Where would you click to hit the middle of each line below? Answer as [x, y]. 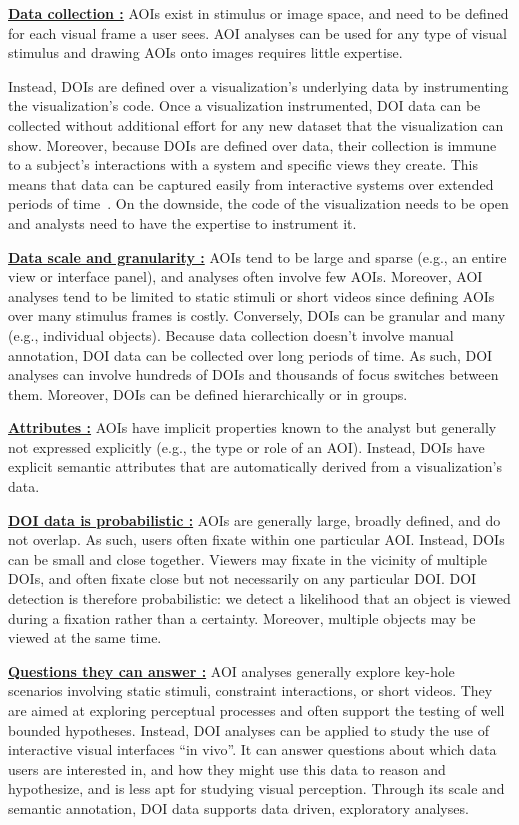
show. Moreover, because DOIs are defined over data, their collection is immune [252, 144]
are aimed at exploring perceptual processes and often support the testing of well [256, 710]
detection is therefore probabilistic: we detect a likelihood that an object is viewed [259, 598]
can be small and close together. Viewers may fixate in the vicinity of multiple [247, 558]
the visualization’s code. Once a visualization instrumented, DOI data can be [244, 105]
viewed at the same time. [85, 637]
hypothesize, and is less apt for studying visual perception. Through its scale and [256, 788]
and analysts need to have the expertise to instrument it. [182, 222]
